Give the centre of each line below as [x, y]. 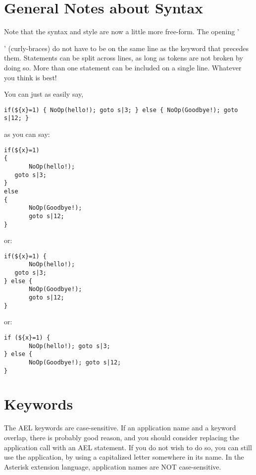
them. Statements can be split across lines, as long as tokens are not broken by [124, 58]
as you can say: [27, 134]
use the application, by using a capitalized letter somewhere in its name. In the [124, 457]
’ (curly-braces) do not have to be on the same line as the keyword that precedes [126, 48]
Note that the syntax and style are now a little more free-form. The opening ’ [122, 31]
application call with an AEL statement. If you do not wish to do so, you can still [128, 447]
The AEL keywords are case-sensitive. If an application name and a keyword [120, 428]
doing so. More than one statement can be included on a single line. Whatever [123, 67]
